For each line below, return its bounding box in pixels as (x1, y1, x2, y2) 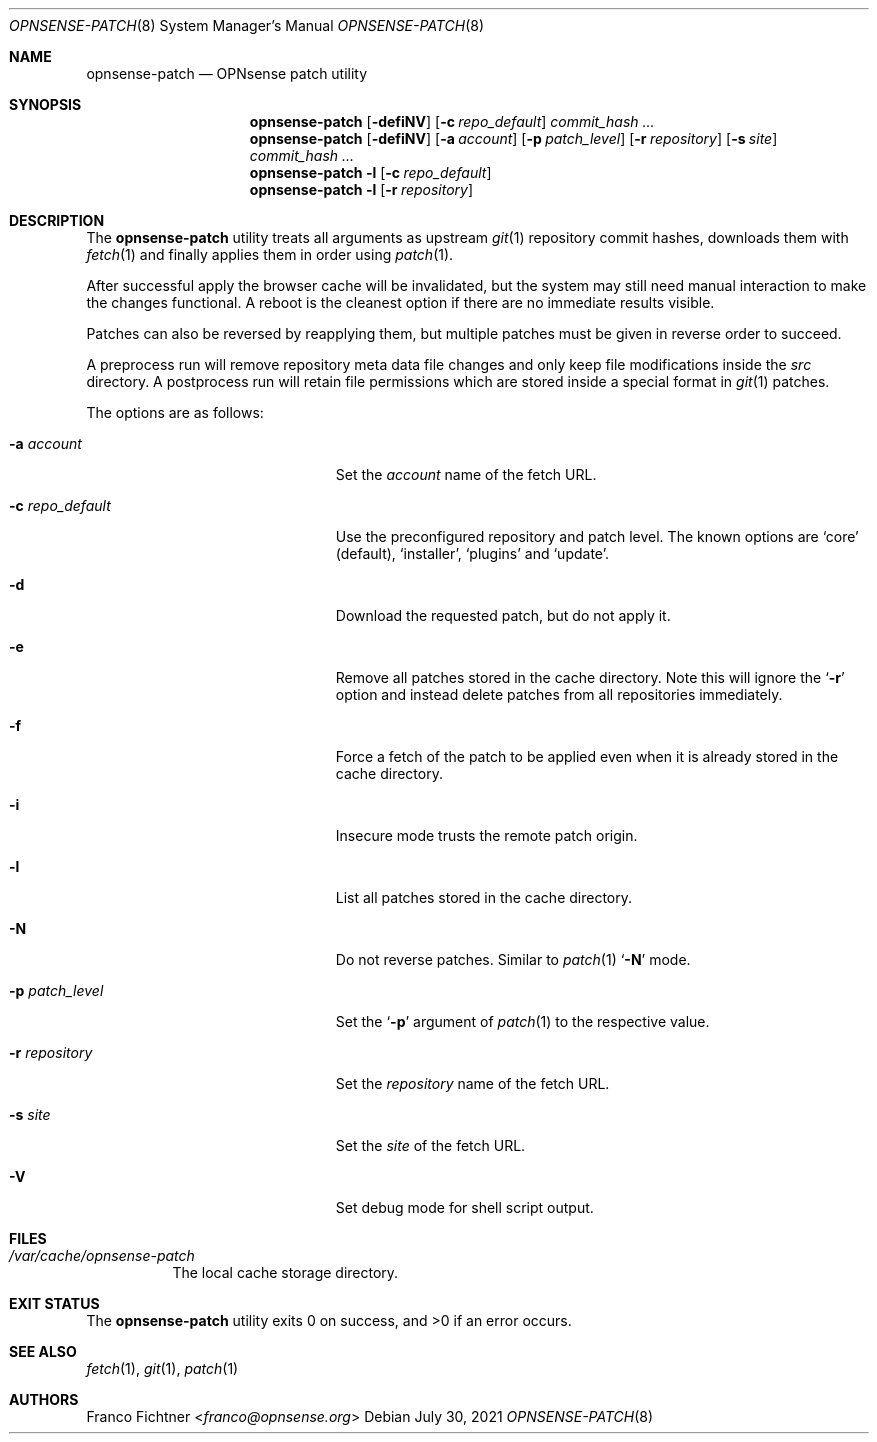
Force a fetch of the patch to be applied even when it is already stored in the (335, 748, 839, 765)
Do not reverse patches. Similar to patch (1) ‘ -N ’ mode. (335, 951, 691, 968)
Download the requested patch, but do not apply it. (335, 607, 671, 624)
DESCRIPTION (9, 212, 105, 229)
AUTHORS (9, 1391, 79, 1408)
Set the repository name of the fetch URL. (335, 1075, 610, 1092)
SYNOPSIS (9, 96, 82, 113)
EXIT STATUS (9, 1295, 100, 1312)
